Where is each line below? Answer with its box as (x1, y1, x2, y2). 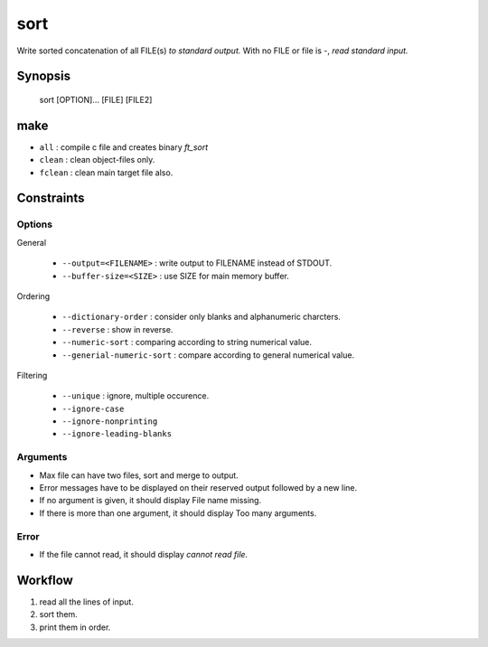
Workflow (16, 572, 74, 587)
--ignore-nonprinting (61, 417, 158, 427)
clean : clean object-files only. (39, 155, 155, 165)
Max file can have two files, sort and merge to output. (39, 470, 239, 481)
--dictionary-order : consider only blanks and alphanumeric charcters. (61, 312, 341, 323)
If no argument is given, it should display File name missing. (39, 495, 262, 506)
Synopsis (16, 69, 71, 84)
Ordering (16, 290, 51, 302)
